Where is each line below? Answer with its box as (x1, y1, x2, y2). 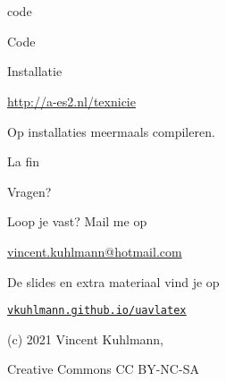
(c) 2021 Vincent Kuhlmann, (7, 329, 164, 348)
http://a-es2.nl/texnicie (7, 91, 136, 110)
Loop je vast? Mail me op (7, 212, 147, 231)
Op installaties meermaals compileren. (7, 122, 215, 140)
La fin (7, 152, 39, 171)
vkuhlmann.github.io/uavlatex (7, 304, 187, 317)
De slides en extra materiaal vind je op (7, 272, 220, 291)
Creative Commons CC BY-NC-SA (7, 360, 199, 378)
